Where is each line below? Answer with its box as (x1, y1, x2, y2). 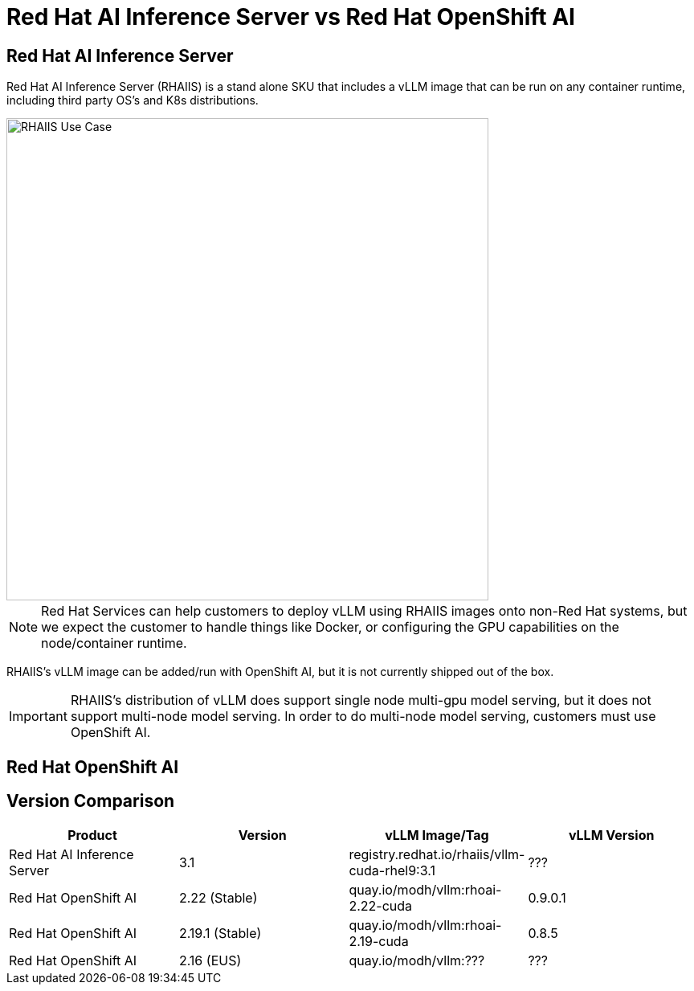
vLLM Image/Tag (385, 827, 489, 844)
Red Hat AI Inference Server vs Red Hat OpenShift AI (6, 3, 575, 31)
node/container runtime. (41, 635, 187, 652)
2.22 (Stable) (178, 890, 258, 907)
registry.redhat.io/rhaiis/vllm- (349, 846, 525, 863)
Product (67, 827, 117, 844)
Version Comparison (6, 791, 175, 812)
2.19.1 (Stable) (178, 925, 262, 942)
